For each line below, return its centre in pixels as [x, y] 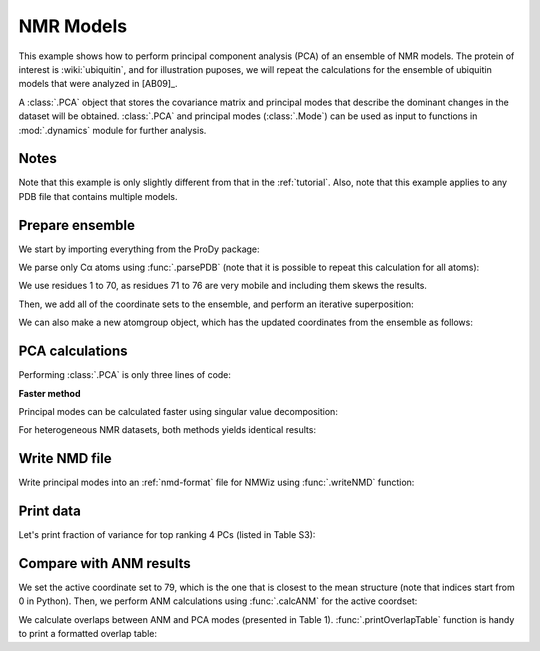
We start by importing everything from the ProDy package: [139, 249]
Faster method [49, 393]
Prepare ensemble [76, 225]
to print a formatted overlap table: [88, 634]
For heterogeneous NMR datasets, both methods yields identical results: [167, 430]
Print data [50, 511]
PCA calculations [73, 351]
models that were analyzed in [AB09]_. [98, 84]
